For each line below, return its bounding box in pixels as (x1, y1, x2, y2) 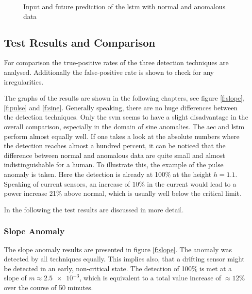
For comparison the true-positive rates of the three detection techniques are (4, 57, 229, 68)
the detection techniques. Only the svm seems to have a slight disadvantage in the (4, 112, 248, 122)
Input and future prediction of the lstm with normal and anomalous (23, 1, 226, 11)
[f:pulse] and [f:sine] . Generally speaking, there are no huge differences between (4, 102, 238, 112)
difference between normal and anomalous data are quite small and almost (4, 150, 225, 160)
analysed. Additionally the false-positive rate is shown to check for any (4, 67, 214, 77)
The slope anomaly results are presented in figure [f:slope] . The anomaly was (4, 244, 232, 254)
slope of (4, 273, 27, 283)
